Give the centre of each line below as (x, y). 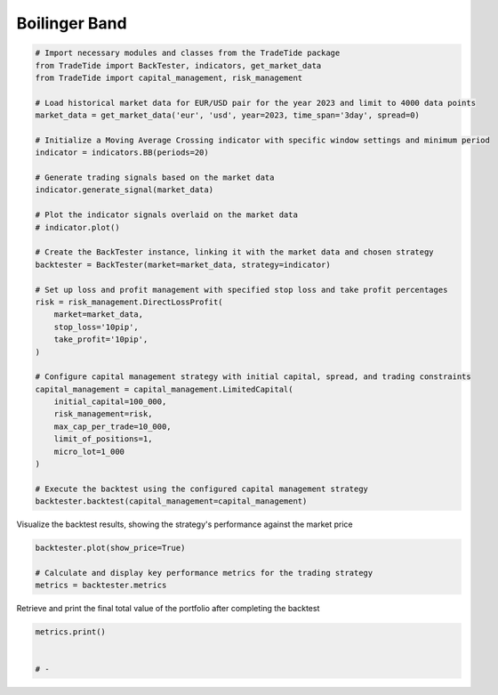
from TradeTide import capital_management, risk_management (169, 77)
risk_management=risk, (103, 414)
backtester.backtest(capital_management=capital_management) (171, 501)
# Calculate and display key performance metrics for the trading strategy (204, 573)
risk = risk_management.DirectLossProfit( (129, 302)
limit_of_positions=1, (103, 439)
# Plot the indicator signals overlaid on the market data (166, 215)
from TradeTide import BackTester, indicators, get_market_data (178, 65)
